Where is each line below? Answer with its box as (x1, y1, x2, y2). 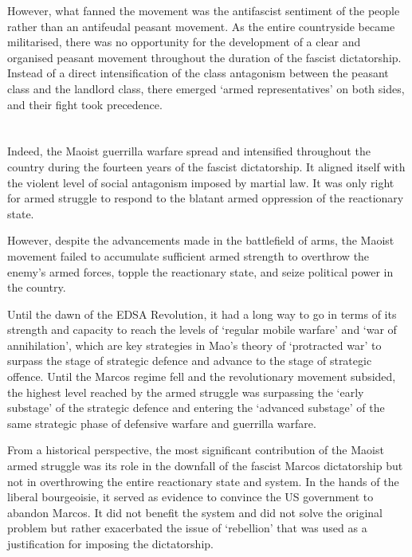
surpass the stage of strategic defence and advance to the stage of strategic (7, 352, 372, 369)
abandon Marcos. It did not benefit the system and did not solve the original (7, 504, 383, 520)
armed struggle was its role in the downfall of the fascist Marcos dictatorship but (7, 457, 403, 474)
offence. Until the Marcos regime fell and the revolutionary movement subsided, (7, 368, 396, 385)
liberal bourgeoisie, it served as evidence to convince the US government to (7, 488, 374, 505)
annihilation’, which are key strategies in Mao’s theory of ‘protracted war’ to (7, 336, 382, 353)
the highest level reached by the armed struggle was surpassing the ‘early (7, 383, 364, 400)
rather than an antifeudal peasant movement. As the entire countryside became (7, 18, 395, 34)
